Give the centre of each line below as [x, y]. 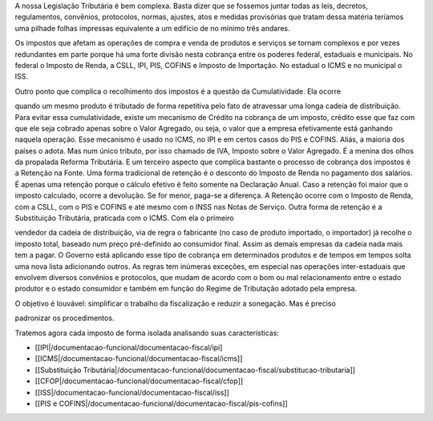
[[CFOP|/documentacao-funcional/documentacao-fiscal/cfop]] [139, 381]
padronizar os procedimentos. [65, 318]
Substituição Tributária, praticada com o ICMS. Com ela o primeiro [124, 218]
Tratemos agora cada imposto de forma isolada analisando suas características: [147, 333]
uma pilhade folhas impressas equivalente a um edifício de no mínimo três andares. [152, 28]
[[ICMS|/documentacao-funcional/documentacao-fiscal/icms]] [139, 359]
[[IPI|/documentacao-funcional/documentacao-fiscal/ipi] [129, 347]
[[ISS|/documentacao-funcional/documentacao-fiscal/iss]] [132, 392]
